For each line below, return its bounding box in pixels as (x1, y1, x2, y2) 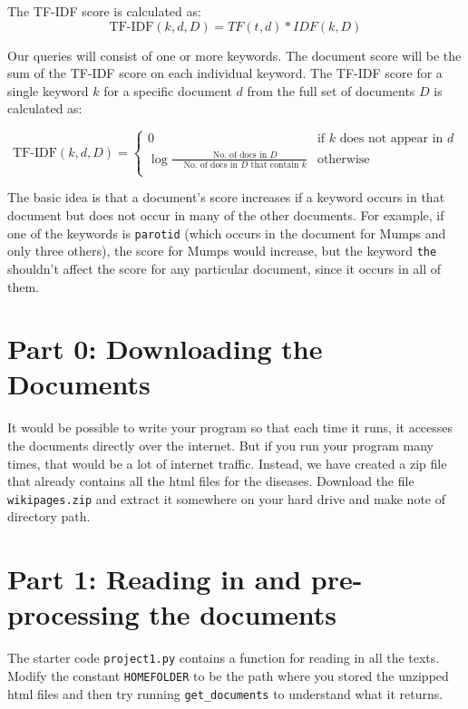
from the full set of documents (247, 81, 415, 100)
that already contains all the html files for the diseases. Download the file (7, 471, 414, 490)
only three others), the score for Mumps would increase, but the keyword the (7, 241, 437, 260)
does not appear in (339, 132, 444, 146)
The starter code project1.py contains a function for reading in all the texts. (7, 648, 440, 667)
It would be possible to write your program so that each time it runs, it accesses (7, 418, 453, 437)
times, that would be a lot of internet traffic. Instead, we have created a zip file (7, 453, 447, 472)
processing (7, 596, 140, 633)
